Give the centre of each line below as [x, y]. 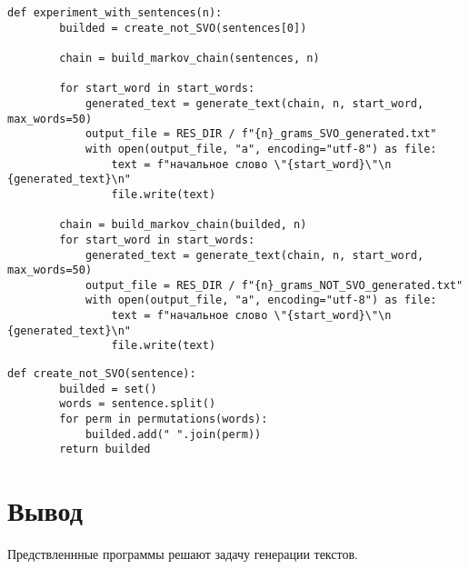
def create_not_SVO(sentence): [102, 374]
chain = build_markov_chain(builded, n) [183, 225]
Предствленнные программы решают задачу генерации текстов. [183, 554]
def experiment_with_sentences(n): [115, 13]
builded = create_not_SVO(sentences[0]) [183, 28]
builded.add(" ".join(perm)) [173, 434]
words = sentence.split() [138, 404]
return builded [105, 449]
